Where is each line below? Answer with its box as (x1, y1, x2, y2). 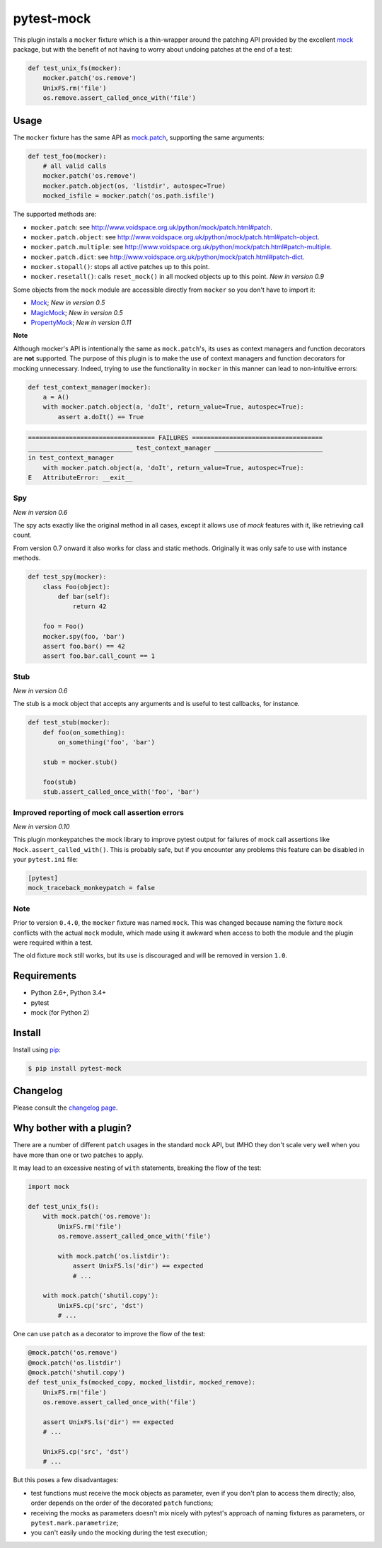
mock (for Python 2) (30, 1008, 90, 1017)
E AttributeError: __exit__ (28, 473, 133, 482)
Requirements (13, 970, 77, 982)
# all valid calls (42, 161, 107, 170)
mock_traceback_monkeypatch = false (28, 884, 156, 892)
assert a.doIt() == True (57, 413, 144, 421)
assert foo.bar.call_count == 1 (42, 652, 156, 660)
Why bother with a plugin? (13, 1122, 132, 1134)
